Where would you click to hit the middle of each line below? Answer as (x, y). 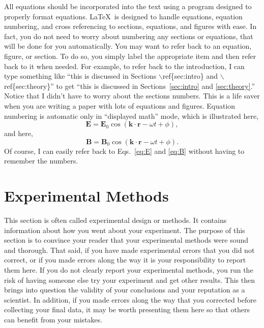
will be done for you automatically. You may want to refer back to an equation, (128, 46)
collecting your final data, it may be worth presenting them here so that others (127, 309)
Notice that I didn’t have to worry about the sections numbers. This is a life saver (132, 96)
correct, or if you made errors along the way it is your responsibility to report (125, 260)
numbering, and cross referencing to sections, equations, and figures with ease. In (130, 26)
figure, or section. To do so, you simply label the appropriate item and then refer (130, 56)
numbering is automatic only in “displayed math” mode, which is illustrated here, (131, 116)
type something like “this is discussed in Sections (80, 76)
